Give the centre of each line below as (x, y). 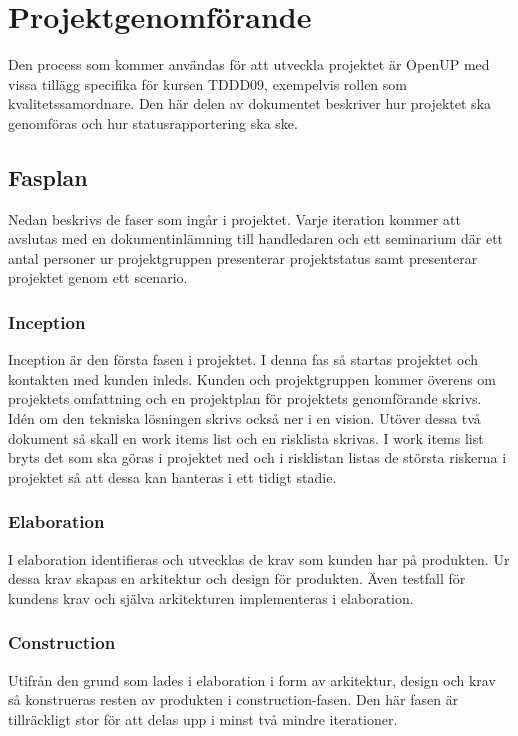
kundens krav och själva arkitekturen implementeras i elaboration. (211, 597)
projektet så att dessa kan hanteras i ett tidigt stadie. (172, 476)
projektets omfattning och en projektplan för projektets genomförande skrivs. (245, 398)
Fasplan (48, 176)
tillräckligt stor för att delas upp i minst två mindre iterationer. (203, 718)
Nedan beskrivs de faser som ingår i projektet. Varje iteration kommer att (234, 218)
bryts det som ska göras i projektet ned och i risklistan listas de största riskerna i (257, 457)
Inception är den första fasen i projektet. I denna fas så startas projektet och (243, 359)
